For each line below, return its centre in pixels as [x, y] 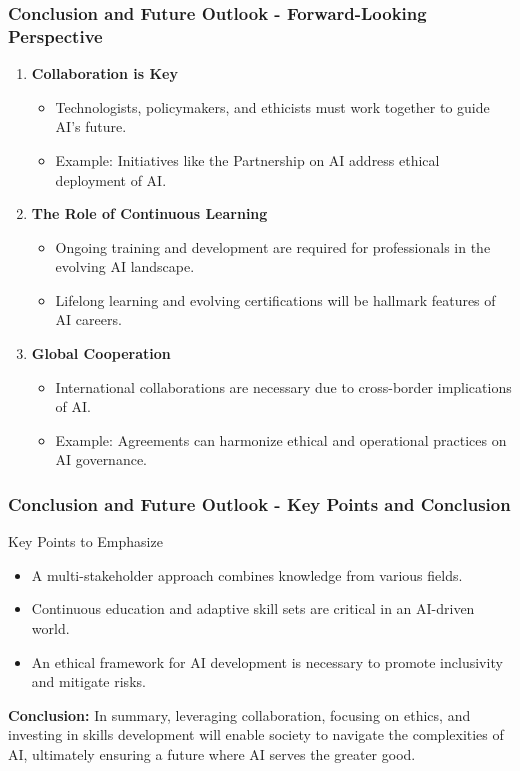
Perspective [55, 35]
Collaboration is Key [104, 73]
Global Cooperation [101, 353]
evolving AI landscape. [125, 266]
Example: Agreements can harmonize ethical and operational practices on [281, 439]
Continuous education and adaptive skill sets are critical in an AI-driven [253, 608]
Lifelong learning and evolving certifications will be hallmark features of [275, 299]
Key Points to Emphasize [85, 541]
